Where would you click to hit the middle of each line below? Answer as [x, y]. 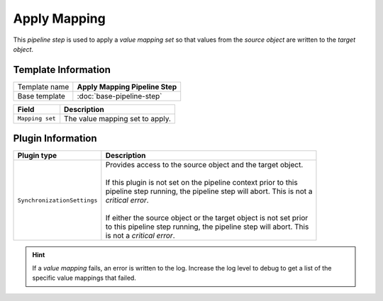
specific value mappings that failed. [84, 278]
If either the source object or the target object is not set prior [207, 218]
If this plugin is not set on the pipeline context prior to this [201, 183]
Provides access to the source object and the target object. [204, 165]
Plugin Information [55, 138]
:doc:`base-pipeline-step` [120, 96]
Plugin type [37, 156]
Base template [41, 96]
